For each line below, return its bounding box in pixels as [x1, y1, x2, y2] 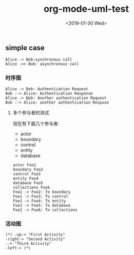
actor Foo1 [12, 162, 36, 167]
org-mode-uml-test [43, 3, 129, 15]
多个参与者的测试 [12, 109, 49, 115]
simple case [5, 43, 45, 52]
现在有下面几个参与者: [12, 120, 60, 126]
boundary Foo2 [12, 167, 43, 172]
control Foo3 [12, 171, 41, 176]
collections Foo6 [12, 185, 50, 190]
